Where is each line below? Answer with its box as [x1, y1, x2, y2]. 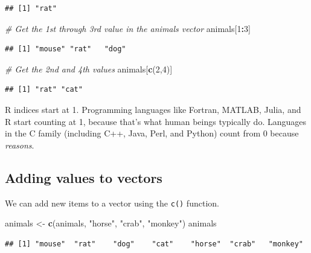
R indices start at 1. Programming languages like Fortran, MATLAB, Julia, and [5, 103, 301, 115]
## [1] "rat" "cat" [5, 85, 83, 94]
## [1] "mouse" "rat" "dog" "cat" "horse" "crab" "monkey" [5, 239, 303, 248]
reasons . [5, 138, 34, 151]
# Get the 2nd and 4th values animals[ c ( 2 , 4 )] [5, 62, 173, 75]
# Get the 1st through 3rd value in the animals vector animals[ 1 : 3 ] [5, 22, 251, 34]
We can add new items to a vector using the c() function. [5, 196, 219, 209]
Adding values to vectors [5, 168, 162, 187]
